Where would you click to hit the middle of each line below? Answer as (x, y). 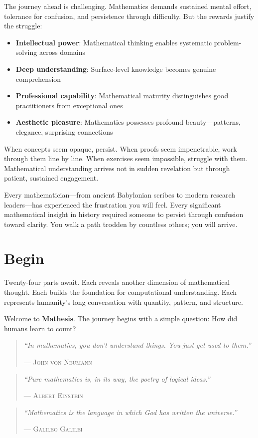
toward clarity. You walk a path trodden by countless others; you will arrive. (121, 224)
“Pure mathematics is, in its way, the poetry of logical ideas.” (117, 378)
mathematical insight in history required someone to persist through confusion (124, 214)
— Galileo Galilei (53, 429)
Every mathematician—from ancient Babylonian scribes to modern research (120, 194)
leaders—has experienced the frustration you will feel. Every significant (113, 204)
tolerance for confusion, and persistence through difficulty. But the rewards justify (129, 16)
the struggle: (23, 26)
